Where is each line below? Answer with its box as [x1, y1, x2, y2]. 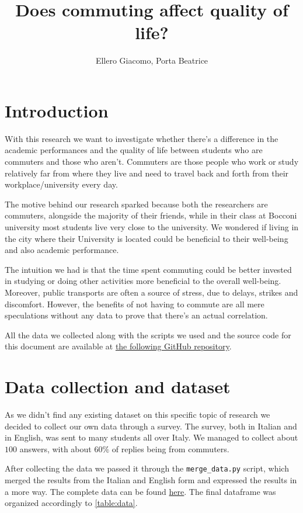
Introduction [5, 98, 109, 122]
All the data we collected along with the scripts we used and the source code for [5, 328, 291, 341]
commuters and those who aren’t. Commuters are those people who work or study [5, 155, 299, 168]
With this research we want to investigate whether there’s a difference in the [5, 132, 278, 144]
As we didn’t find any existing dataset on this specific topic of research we [5, 408, 270, 421]
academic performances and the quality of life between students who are [5, 144, 263, 156]
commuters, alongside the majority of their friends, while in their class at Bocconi [5, 209, 297, 221]
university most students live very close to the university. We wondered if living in [5, 221, 299, 233]
